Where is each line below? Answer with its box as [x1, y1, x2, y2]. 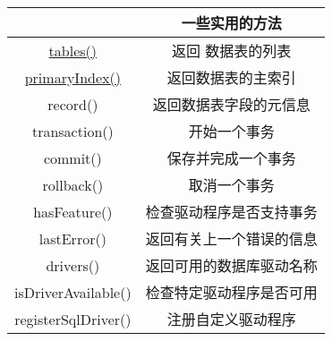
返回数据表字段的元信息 [152, 94, 311, 115]
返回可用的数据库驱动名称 [145, 255, 318, 276]
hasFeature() [33, 200, 113, 222]
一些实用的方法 [181, 13, 282, 33]
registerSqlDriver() [14, 308, 132, 329]
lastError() [38, 227, 106, 249]
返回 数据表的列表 [171, 40, 292, 61]
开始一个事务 [188, 121, 275, 141]
